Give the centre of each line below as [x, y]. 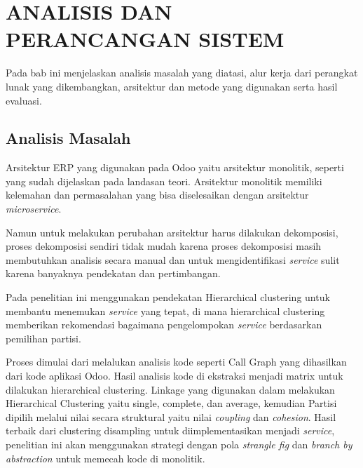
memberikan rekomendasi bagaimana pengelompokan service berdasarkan [164, 325]
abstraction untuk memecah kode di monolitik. [105, 458]
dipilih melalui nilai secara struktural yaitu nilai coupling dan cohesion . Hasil [171, 416]
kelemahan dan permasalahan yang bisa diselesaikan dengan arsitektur [157, 195]
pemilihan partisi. [43, 338]
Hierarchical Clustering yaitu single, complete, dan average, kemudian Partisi [171, 403]
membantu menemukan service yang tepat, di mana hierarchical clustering [165, 310]
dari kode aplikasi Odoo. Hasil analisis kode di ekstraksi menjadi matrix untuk [174, 376]
